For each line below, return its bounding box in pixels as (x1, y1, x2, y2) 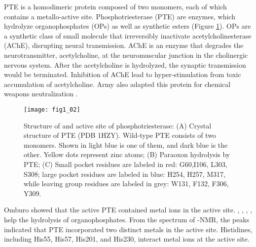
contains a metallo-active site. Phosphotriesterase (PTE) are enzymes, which (4, 11, 235, 21)
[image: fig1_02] (24, 106, 80, 113)
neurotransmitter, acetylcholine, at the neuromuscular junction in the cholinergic (4, 49, 248, 60)
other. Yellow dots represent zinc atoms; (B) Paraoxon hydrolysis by (24, 149, 230, 160)
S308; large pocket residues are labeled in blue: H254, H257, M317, (24, 168, 225, 179)
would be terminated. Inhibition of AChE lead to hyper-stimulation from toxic (4, 69, 241, 80)
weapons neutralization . (4, 88, 78, 99)
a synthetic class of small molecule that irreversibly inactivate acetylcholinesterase (4, 30, 252, 41)
